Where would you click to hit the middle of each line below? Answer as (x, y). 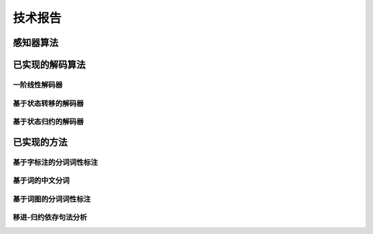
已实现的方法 (40, 142)
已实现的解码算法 (49, 65)
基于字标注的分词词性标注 (55, 162)
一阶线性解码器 (38, 84)
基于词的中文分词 (41, 181)
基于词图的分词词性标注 (52, 199)
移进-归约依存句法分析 (50, 217)
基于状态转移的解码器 (48, 103)
